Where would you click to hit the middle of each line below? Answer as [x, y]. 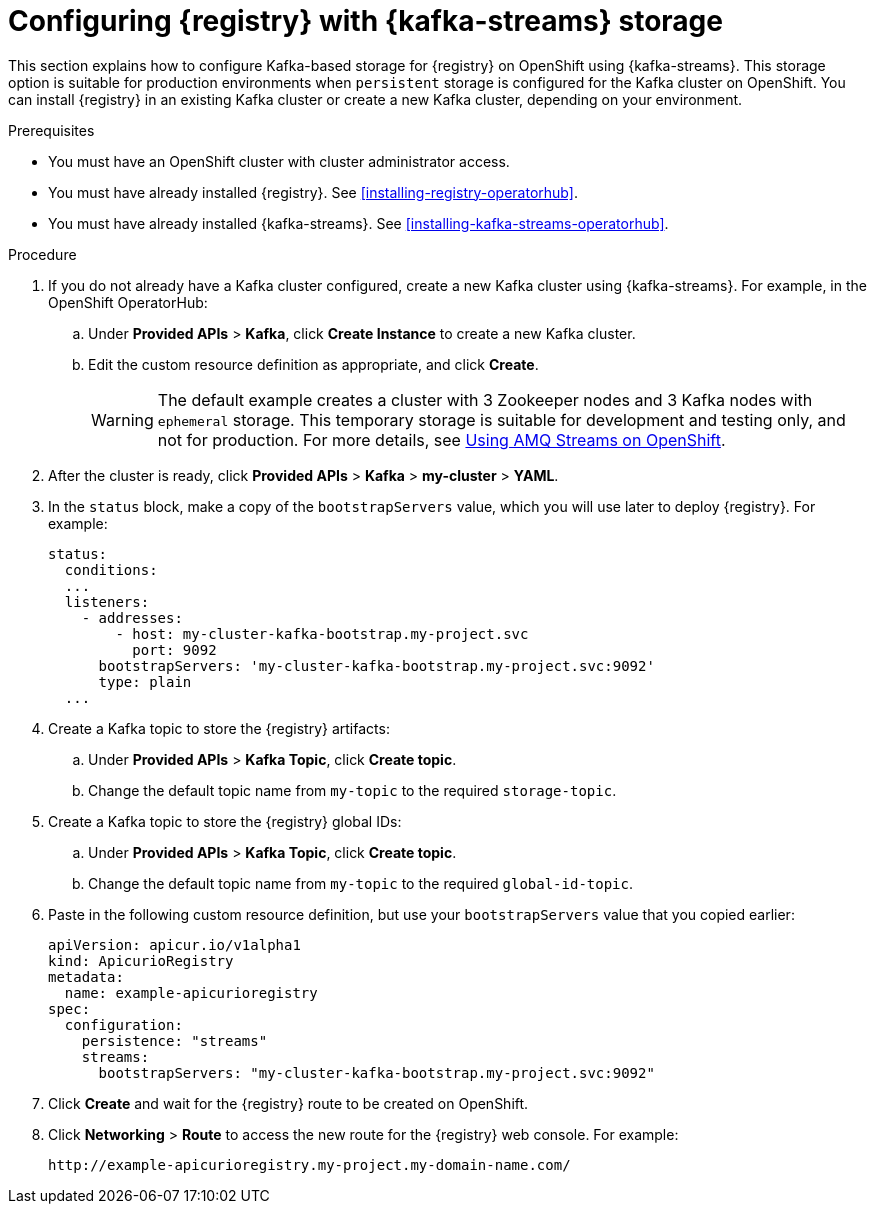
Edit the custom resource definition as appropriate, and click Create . [313, 364]
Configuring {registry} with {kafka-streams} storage [365, 21]
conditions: [111, 569]
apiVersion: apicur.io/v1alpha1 [174, 944]
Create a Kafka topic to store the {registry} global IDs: [225, 821]
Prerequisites [51, 130]
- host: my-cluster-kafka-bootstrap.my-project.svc [322, 633]
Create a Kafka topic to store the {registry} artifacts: [219, 728]
